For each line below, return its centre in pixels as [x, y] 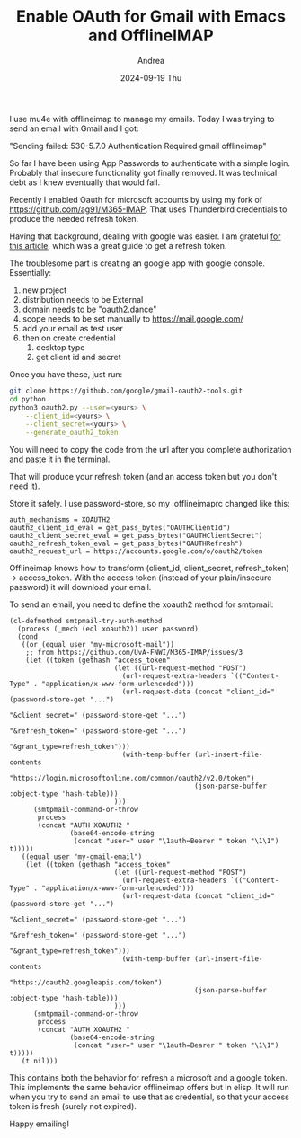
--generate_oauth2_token [72, 433]
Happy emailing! [40, 1124]
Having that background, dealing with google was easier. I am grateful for [145, 236]
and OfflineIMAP [151, 35]
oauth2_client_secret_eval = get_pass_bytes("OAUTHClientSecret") [136, 536]
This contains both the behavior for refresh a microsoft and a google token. [148, 1078]
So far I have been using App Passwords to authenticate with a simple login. [150, 163]
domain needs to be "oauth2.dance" [89, 309]
